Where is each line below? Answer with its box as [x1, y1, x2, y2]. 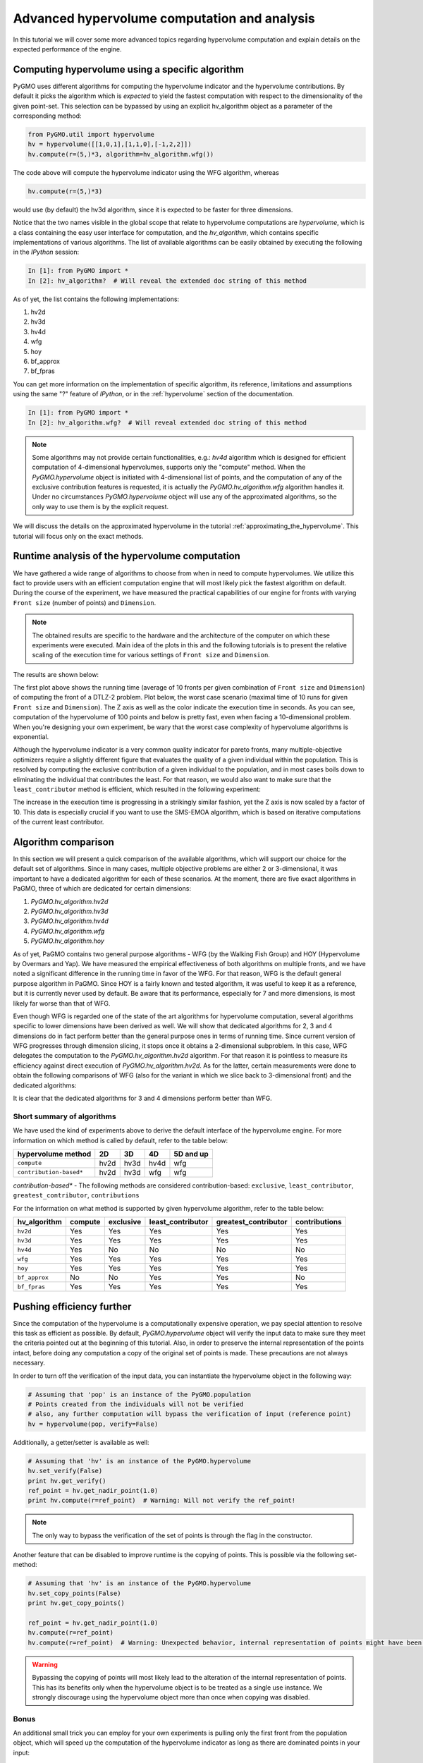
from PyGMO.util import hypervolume [27, 130, 155, 138]
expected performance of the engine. [13, 44, 123, 53]
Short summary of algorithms [13, 1111, 116, 1121]
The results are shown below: [13, 670, 99, 678]
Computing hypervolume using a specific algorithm [13, 63, 245, 75]
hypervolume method [17, 1149, 92, 1159]
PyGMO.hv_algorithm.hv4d [30, 917, 109, 925]
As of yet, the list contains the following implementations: [13, 295, 180, 303]
